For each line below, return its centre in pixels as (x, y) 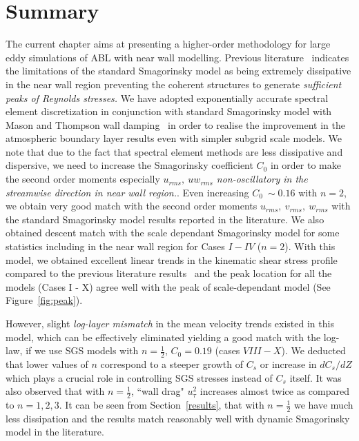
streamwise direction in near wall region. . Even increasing (127, 192)
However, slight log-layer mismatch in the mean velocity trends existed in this (170, 323)
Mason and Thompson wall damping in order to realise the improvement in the (175, 124)
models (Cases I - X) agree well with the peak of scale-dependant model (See (168, 286)
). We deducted (313, 350)
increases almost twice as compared (274, 391)
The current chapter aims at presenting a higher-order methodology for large (168, 44)
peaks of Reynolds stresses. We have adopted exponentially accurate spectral (167, 98)
